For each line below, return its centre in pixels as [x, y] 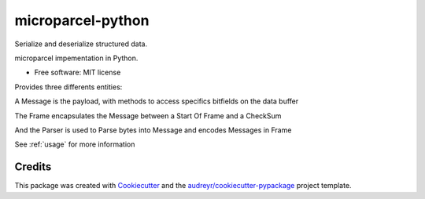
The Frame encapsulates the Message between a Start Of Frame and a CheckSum [148, 116]
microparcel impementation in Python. [76, 58]
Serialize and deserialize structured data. [81, 44]
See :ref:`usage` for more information [75, 144]
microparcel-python [82, 20]
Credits [33, 167]
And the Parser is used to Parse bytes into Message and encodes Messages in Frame [153, 130]
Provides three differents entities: [68, 87]
